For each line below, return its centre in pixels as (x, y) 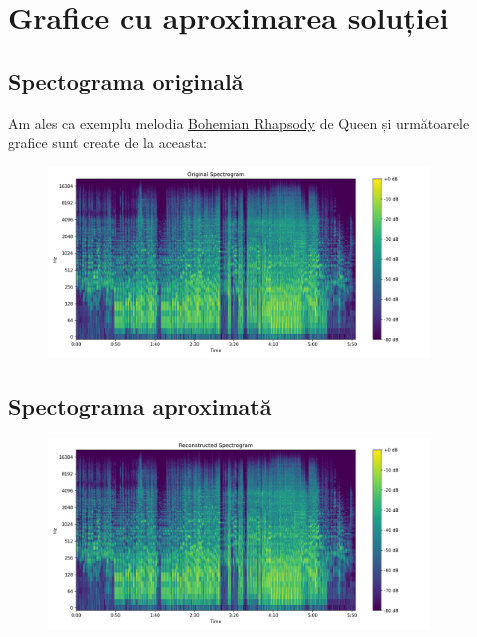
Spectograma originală (126, 80)
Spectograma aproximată (140, 405)
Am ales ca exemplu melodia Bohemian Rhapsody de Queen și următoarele (239, 122)
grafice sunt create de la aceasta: (107, 142)
